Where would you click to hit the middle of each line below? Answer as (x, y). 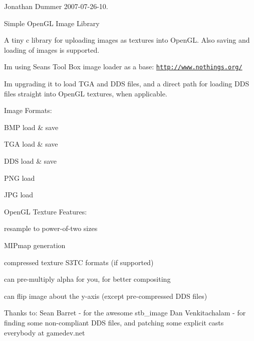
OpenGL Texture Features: (46, 211)
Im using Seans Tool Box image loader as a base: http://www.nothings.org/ (123, 67)
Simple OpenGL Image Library (52, 23)
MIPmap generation (35, 245)
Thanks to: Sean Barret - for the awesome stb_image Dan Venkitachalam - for (125, 313)
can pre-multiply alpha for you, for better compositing (87, 279)
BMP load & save (31, 127)
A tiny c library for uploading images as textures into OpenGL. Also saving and (127, 40)
